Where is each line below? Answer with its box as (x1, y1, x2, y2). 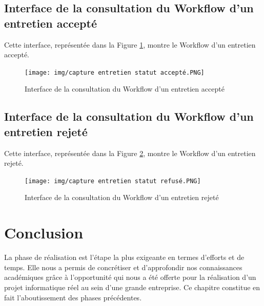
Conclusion (4, 222, 84, 243)
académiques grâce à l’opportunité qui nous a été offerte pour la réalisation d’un (4, 272, 256, 282)
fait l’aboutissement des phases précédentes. (4, 292, 142, 302)
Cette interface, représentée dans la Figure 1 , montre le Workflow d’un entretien (4, 39, 256, 50)
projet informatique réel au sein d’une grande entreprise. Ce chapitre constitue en (4, 281, 260, 292)
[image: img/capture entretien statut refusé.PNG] (25, 177, 201, 185)
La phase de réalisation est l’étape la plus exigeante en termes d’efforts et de (4, 252, 245, 263)
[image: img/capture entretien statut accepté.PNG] (25, 69, 205, 76)
